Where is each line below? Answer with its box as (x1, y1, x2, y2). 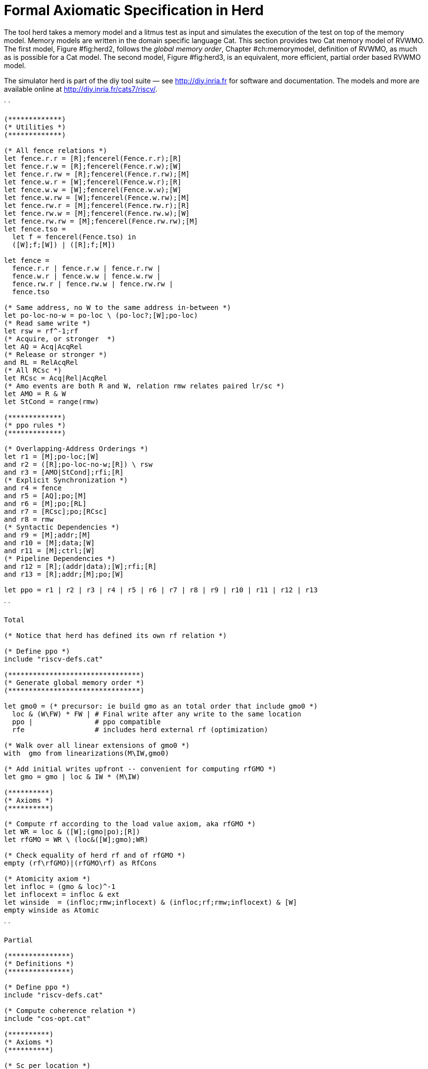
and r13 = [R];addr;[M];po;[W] (4, 570, 124, 578)
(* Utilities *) (4, 123, 66, 131)
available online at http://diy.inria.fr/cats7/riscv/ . (4, 84, 158, 93)
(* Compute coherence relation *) (4, 1006, 136, 1015)
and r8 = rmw (4, 515, 54, 523)
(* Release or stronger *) (4, 350, 107, 358)
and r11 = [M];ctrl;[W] (4, 546, 95, 555)
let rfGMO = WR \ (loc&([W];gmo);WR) (4, 835, 149, 843)
